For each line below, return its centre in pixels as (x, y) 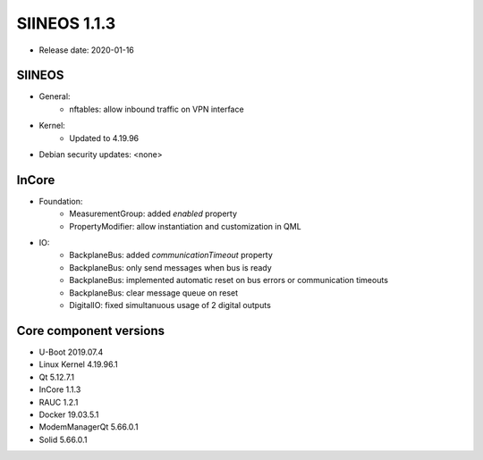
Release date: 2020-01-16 (86, 50)
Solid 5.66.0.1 (63, 439)
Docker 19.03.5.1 (69, 414)
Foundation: (61, 201)
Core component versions (91, 330)
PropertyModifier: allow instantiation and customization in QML (185, 226)
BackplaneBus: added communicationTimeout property (171, 255)
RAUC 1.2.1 (59, 402)
